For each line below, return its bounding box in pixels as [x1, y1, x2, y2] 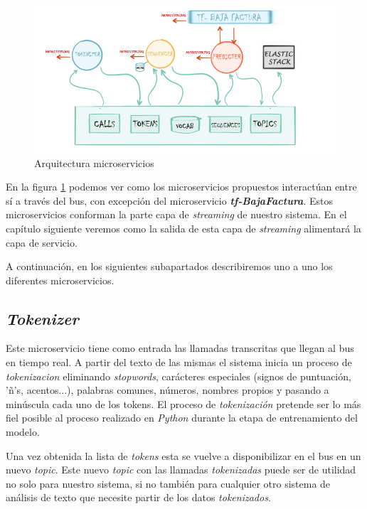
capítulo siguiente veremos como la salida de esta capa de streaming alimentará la [6, 220, 361, 235]
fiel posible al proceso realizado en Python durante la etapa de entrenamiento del [6, 410, 358, 425]
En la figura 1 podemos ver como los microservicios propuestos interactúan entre [6, 179, 357, 194]
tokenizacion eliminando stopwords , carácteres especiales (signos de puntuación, [6, 368, 351, 383]
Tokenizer [6, 307, 79, 329]
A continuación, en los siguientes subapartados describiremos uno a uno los [6, 259, 333, 274]
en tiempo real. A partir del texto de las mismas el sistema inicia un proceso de [6, 355, 352, 370]
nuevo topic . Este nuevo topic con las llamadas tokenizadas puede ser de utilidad [6, 462, 356, 477]
